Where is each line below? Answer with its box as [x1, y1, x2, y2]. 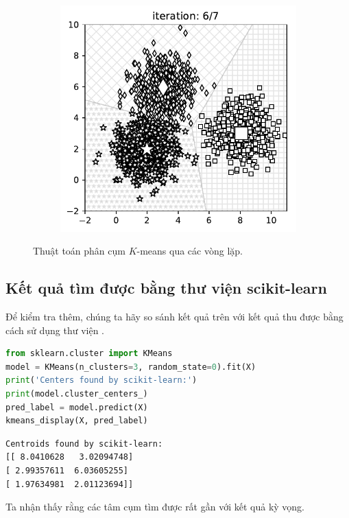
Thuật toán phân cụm [33, 244, 125, 258]
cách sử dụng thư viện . [5, 322, 104, 337]
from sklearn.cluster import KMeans [5, 349, 173, 359]
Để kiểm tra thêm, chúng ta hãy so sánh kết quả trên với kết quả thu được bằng [5, 309, 344, 323]
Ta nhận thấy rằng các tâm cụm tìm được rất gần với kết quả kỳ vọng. [5, 499, 305, 514]
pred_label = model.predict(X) [5, 402, 148, 412]
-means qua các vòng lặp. [136, 244, 243, 258]
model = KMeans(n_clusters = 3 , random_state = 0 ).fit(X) [5, 362, 256, 372]
